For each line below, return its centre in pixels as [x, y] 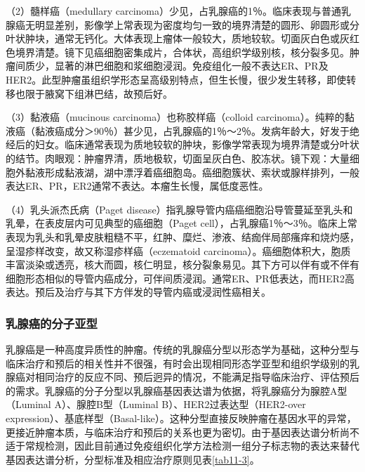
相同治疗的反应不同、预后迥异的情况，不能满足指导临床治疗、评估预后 [197, 377]
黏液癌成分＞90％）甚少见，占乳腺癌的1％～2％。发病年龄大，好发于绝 [197, 130]
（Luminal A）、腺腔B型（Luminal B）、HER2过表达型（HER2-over [156, 404]
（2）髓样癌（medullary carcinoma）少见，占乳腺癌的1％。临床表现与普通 [174, 11]
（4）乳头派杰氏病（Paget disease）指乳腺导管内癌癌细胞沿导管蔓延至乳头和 [179, 209]
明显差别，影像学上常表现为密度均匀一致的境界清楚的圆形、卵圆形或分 [197, 24]
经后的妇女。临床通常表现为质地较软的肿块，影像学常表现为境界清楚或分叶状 [182, 144]
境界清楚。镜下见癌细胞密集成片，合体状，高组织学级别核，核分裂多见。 [182, 52]
